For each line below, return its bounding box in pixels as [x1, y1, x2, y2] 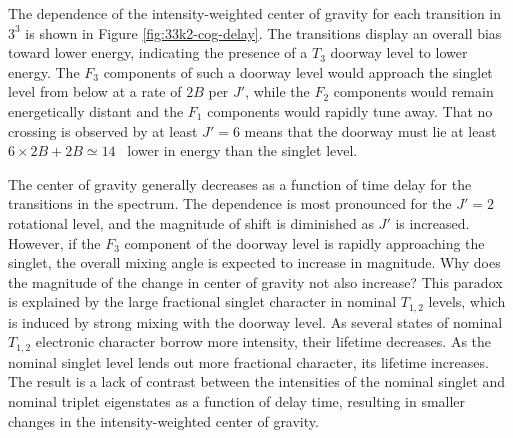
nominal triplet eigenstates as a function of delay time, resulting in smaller [8, 391, 466, 411]
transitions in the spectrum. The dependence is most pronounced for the [8, 193, 452, 214]
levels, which [428, 291, 506, 312]
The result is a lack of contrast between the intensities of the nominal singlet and [8, 371, 506, 392]
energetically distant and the [8, 100, 184, 121]
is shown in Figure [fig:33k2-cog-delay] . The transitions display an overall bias [25, 22, 502, 43]
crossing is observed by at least [8, 120, 198, 141]
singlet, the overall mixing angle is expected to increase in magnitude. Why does [8, 252, 501, 273]
